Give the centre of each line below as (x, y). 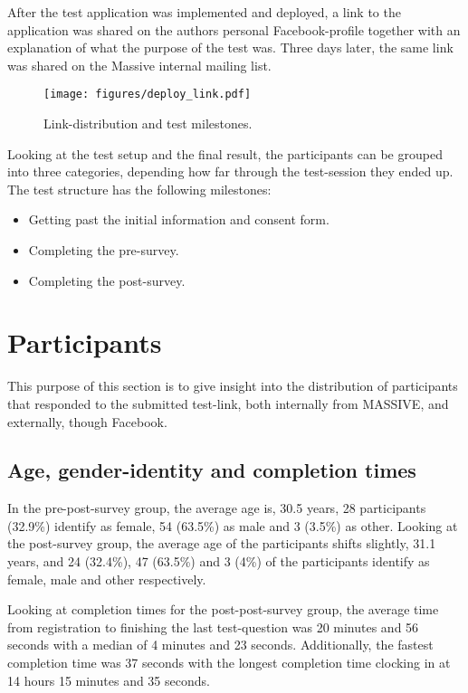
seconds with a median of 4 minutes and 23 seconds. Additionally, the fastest (220, 645)
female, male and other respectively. (107, 579)
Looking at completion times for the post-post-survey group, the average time (223, 609)
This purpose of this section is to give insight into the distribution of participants (233, 386)
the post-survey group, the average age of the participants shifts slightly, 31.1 (222, 543)
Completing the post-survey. (107, 280)
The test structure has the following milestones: (139, 189)
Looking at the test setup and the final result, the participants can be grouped (225, 153)
